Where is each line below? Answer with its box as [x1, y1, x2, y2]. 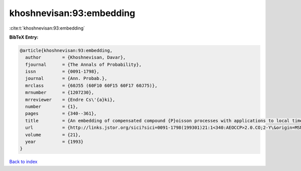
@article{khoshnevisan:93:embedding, [20, 48, 113, 53]
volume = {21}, [25, 132, 81, 137]
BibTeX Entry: [9, 34, 39, 40]
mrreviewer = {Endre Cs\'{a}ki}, [25, 97, 115, 102]
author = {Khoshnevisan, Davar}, [25, 55, 126, 60]
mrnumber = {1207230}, [25, 90, 94, 95]
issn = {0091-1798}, [25, 69, 100, 75]
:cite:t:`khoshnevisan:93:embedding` [9, 25, 85, 31]
